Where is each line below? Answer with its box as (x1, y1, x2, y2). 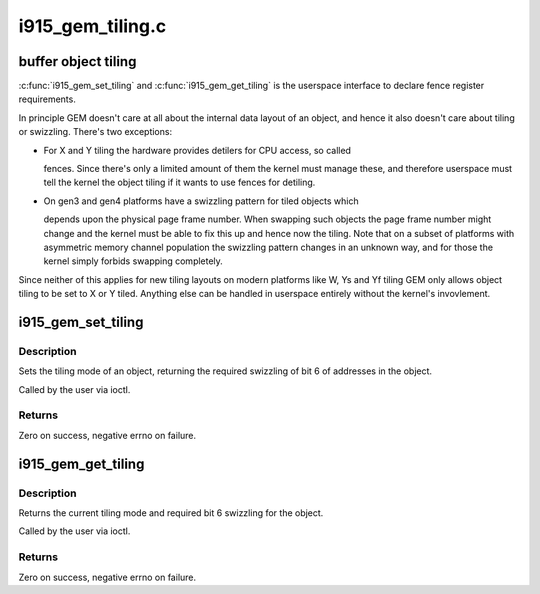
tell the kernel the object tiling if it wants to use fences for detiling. (43, 176, 316, 189)
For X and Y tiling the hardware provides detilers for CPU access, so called (43, 144, 352, 156)
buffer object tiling (18, 53, 137, 70)
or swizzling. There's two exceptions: (18, 126, 173, 138)
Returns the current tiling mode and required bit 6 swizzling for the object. (18, 506, 324, 519)
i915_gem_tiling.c (18, 15, 167, 37)
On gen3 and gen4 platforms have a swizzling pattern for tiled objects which (43, 195, 359, 207)
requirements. (18, 93, 77, 105)
